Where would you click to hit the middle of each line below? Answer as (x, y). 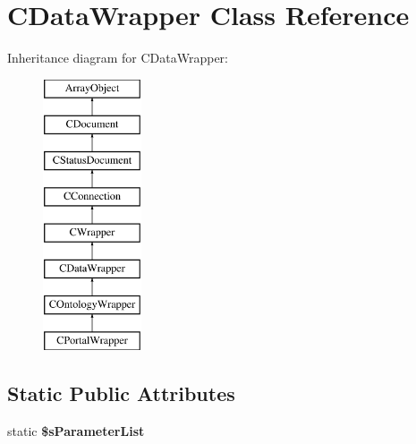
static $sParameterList (76, 430)
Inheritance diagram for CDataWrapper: (118, 58)
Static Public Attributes (121, 393)
